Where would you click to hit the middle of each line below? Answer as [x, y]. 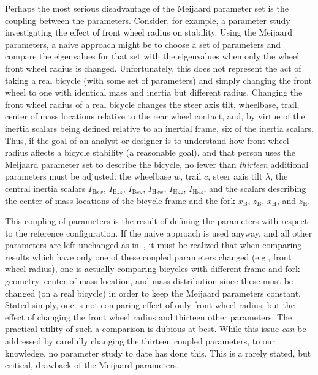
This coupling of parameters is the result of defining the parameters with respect [157, 221]
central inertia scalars [45, 188]
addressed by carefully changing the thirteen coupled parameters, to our [140, 341]
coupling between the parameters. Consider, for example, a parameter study [148, 20]
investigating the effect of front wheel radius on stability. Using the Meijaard [149, 32]
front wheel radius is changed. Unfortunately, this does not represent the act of [153, 68]
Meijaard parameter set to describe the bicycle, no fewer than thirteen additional [157, 164]
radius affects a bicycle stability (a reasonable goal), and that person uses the [150, 152]
